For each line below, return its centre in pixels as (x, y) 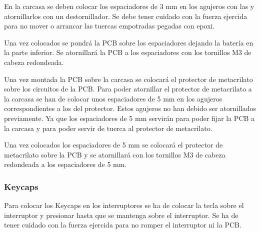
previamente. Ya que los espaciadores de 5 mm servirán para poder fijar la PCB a (129, 118)
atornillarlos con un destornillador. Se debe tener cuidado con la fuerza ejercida (126, 16)
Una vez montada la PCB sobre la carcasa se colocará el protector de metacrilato (128, 79)
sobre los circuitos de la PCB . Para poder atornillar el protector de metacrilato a (128, 89)
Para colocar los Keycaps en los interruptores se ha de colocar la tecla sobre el (124, 205)
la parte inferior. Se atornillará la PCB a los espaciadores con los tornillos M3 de (128, 52)
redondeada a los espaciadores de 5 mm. (65, 164)
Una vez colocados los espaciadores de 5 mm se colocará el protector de (113, 145)
